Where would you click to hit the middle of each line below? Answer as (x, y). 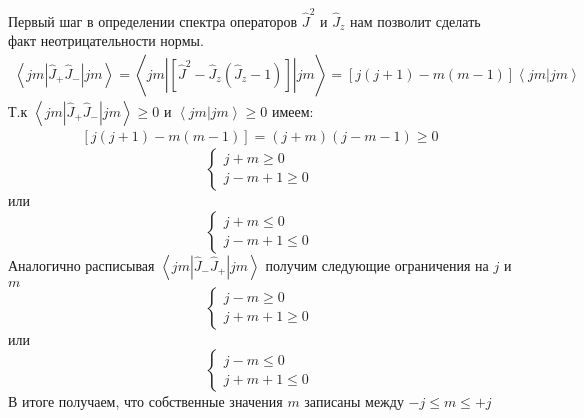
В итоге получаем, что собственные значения (145, 401)
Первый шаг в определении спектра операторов (153, 20)
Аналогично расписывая (81, 264)
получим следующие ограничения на (377, 264)
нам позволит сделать (415, 20)
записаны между (354, 401)
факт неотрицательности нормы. (106, 40)
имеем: (292, 110)
